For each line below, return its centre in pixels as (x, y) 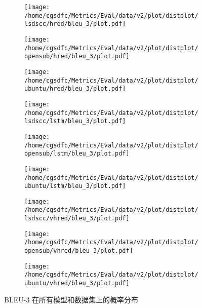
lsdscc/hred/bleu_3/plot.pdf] (75, 24)
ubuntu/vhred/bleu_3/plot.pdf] (77, 283)
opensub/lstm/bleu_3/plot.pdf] (77, 154)
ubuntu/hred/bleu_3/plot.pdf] (75, 89)
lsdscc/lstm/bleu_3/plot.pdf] (75, 121)
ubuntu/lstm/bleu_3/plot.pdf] (75, 186)
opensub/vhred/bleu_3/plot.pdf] (79, 251)
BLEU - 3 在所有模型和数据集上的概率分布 (71, 299)
